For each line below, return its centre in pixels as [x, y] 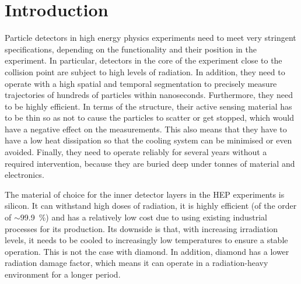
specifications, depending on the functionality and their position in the [131, 49]
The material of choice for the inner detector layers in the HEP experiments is [145, 194]
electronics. [24, 175]
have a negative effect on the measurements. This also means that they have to [146, 129]
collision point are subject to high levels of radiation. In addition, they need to [145, 71]
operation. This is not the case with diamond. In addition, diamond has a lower [147, 251]
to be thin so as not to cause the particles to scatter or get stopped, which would [149, 118]
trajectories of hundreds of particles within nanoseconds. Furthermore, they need [149, 95]
